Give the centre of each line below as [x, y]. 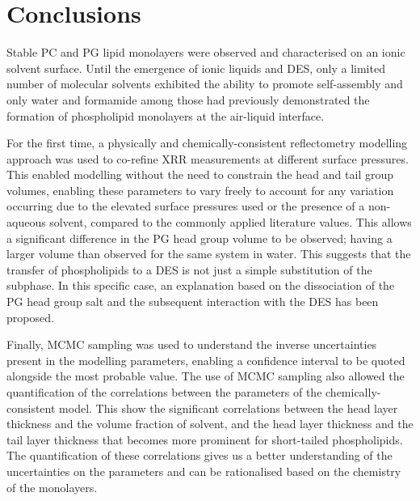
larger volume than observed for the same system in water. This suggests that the [209, 254]
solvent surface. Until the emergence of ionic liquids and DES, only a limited [196, 68]
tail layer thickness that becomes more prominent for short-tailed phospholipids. [205, 439]
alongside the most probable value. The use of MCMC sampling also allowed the [206, 376]
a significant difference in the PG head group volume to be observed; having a [199, 238]
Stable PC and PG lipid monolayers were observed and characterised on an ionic [206, 52]
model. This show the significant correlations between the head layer [229, 408]
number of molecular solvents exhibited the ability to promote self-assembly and [205, 84]
